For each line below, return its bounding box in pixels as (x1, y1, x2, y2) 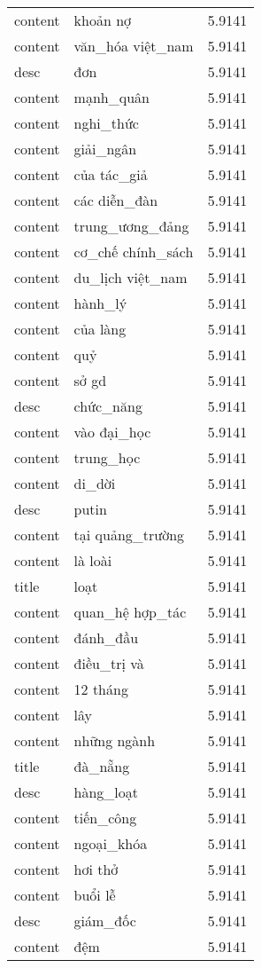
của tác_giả (73, 164, 148, 185)
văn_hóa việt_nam (73, 35, 194, 56)
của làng (73, 319, 127, 339)
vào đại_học (73, 421, 151, 442)
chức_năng (73, 396, 142, 416)
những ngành (73, 730, 156, 751)
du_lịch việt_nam (73, 267, 188, 287)
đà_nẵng (73, 756, 130, 776)
